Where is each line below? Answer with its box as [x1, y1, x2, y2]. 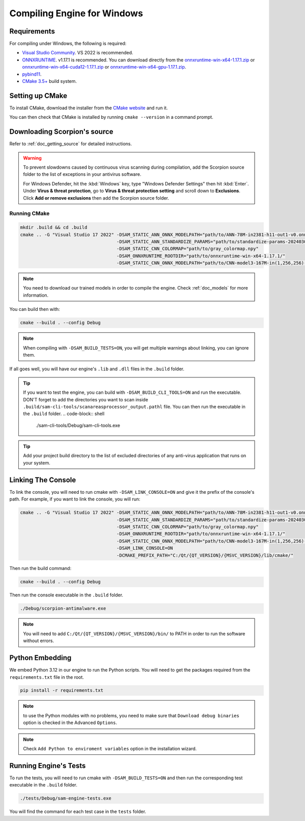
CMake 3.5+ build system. [22, 78, 77, 84]
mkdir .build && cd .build [20, 225, 87, 231]
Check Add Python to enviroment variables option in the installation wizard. [23, 746, 197, 752]
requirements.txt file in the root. [9, 674, 84, 680]
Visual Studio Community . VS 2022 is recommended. [22, 50, 133, 56]
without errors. [23, 638, 54, 644]
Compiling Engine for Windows [9, 8, 143, 19]
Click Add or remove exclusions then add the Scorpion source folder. [23, 195, 169, 201]
